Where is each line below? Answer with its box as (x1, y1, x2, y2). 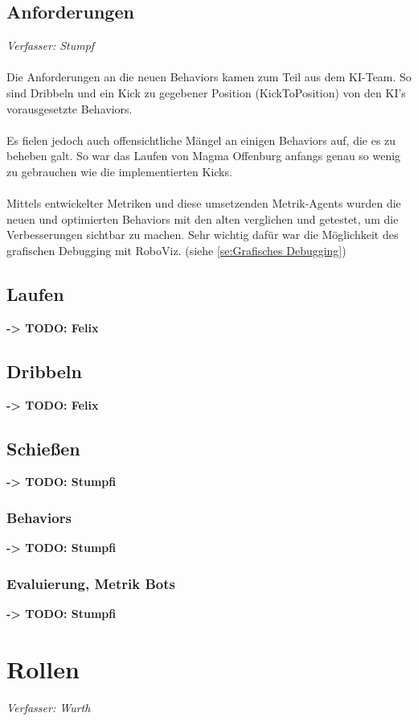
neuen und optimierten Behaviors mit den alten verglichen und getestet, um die (6, 210, 399, 227)
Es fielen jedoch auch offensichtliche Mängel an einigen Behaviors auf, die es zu (6, 131, 396, 148)
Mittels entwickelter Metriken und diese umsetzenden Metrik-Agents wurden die (6, 195, 401, 212)
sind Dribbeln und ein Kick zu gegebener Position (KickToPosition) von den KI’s (6, 84, 406, 101)
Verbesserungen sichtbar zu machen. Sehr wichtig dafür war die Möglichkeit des (6, 226, 399, 243)
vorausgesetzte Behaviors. (6, 100, 133, 117)
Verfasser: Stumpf (6, 37, 95, 54)
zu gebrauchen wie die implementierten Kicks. (6, 163, 232, 179)
